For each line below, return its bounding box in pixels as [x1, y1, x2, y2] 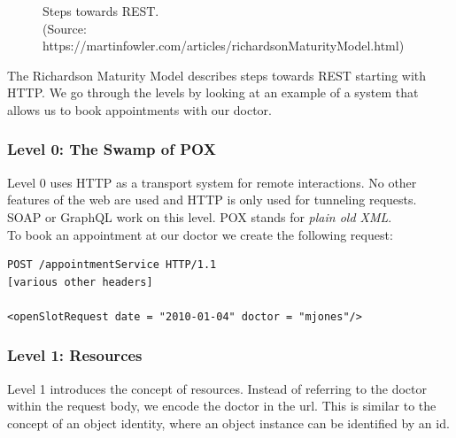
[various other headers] [7, 275, 153, 288]
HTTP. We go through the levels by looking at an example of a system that [7, 83, 419, 102]
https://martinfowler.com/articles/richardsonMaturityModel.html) [43, 36, 405, 55]
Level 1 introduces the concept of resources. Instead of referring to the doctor [7, 379, 428, 397]
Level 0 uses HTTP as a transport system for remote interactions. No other [7, 173, 417, 191]
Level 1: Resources [7, 344, 143, 366]
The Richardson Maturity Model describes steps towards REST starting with [7, 65, 427, 84]
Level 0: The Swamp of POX [7, 138, 216, 160]
